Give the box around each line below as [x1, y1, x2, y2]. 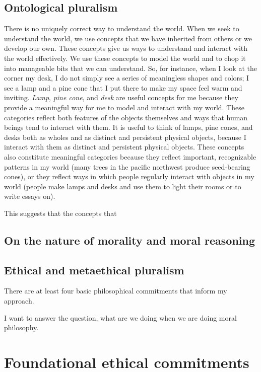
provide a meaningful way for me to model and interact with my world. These [4, 102, 244, 112]
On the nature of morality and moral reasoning [4, 232, 255, 248]
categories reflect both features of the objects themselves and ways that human [4, 112, 248, 122]
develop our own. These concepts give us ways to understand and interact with [4, 43, 248, 53]
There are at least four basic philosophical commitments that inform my [4, 285, 227, 296]
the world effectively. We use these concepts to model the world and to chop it [4, 52, 246, 63]
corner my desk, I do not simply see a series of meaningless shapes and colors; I [4, 72, 249, 83]
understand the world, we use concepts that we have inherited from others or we [4, 33, 252, 43]
